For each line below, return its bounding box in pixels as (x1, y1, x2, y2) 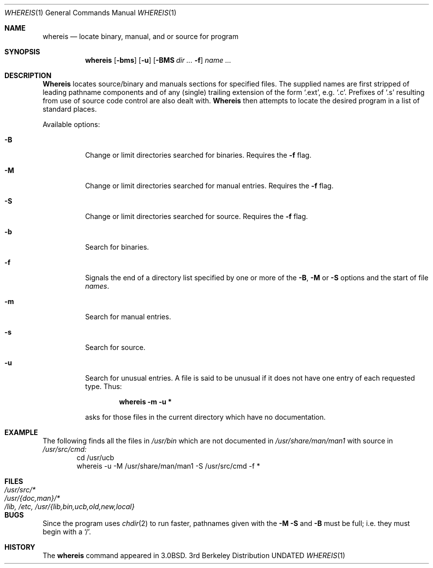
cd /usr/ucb (77, 453, 115, 462)
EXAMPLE (4, 428, 38, 437)
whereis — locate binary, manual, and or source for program (42, 32, 238, 41)
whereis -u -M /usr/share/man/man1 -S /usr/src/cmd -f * (77, 462, 260, 470)
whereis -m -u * (119, 397, 172, 406)
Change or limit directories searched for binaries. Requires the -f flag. (85, 151, 312, 159)
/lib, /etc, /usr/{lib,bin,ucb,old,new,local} (4, 502, 135, 511)
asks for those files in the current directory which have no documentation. (85, 413, 326, 421)
